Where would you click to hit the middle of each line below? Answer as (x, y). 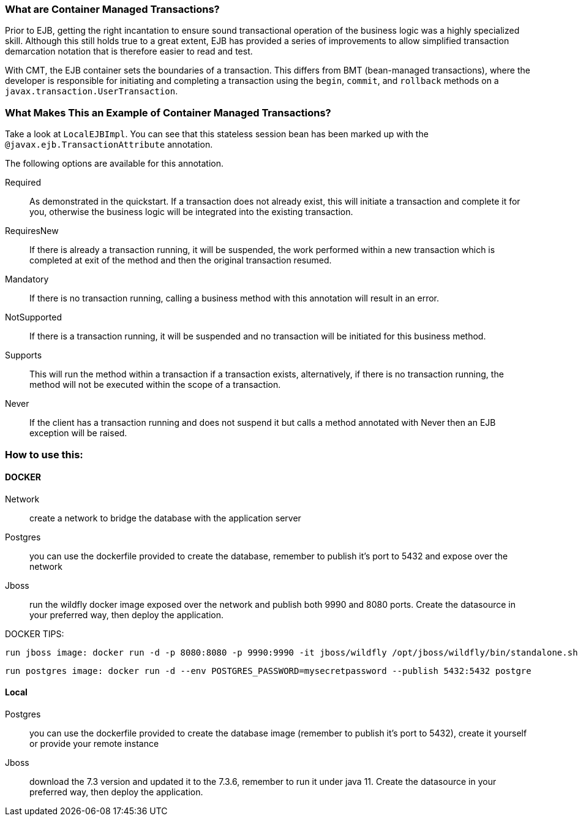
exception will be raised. (78, 433)
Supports (24, 355)
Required (23, 183)
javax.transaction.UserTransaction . (92, 91)
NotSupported (33, 317)
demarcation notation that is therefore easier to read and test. (129, 51)
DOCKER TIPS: (35, 634)
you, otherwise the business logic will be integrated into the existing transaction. (191, 212)
